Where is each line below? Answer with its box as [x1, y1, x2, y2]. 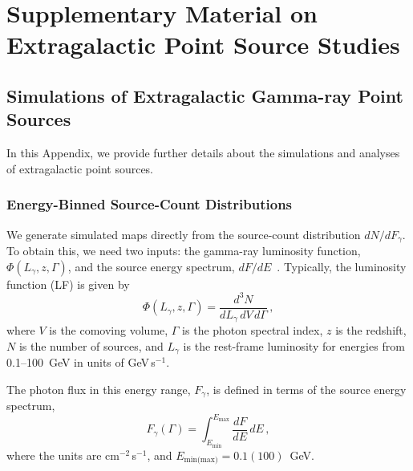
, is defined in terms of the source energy [206, 380, 407, 397]
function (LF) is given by [6, 275, 130, 292]
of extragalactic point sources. [6, 160, 154, 177]
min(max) [184, 456, 218, 465]
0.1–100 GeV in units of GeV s [6, 354, 156, 371]
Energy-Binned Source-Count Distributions [6, 194, 293, 214]
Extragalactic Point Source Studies [6, 28, 400, 61]
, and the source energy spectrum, [67, 258, 235, 274]
